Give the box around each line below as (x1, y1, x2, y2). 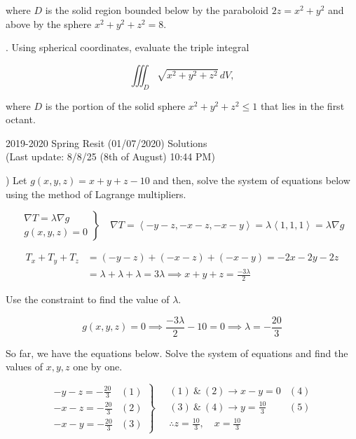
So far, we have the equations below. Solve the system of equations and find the (6, 345, 348, 360)
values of (6, 359, 43, 374)
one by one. (73, 359, 123, 374)
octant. (6, 112, 36, 127)
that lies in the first (260, 98, 345, 113)
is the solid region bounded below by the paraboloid (45, 3, 269, 17)
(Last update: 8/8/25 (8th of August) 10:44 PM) (6, 149, 215, 164)
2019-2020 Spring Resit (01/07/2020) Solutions (6, 135, 207, 150)
